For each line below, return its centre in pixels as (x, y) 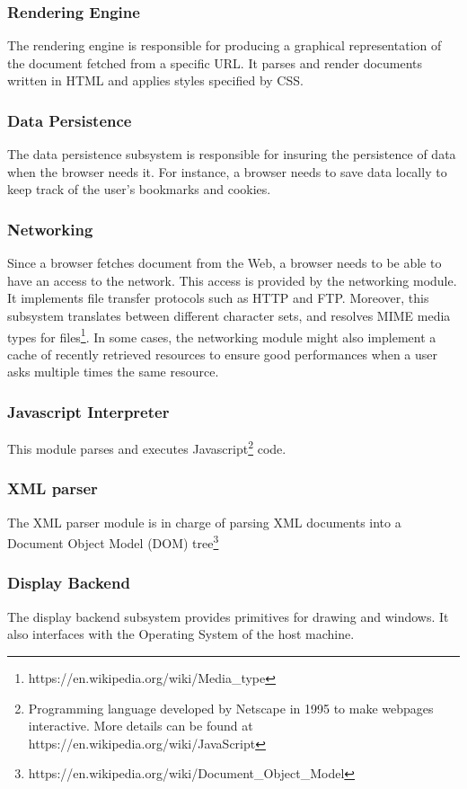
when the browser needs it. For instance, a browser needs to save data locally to (227, 171)
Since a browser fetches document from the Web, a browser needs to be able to (225, 263)
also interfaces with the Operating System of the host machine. (181, 634)
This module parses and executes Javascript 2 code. (147, 447)
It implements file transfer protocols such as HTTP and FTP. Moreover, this (218, 298)
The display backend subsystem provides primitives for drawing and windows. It (228, 616)
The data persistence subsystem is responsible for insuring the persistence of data (232, 154)
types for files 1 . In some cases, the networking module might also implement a (222, 335)
